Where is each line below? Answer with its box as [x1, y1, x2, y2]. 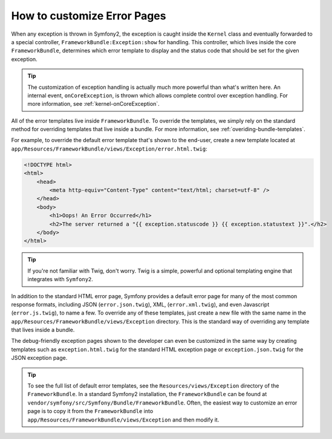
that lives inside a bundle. [11, 327, 75, 334]
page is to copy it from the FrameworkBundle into [27, 408, 154, 415]
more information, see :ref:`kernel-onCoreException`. [27, 100, 160, 108]
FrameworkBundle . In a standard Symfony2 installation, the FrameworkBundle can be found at [27, 391, 267, 398]
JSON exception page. [11, 354, 68, 362]
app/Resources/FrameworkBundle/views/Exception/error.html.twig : [11, 145, 208, 152]
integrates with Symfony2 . [27, 276, 94, 283]
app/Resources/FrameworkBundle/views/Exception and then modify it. [27, 416, 220, 423]
